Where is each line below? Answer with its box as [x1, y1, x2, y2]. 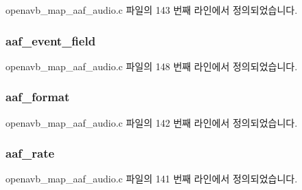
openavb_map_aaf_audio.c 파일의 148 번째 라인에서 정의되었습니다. [5, 59, 298, 73]
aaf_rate [5, 145, 55, 162]
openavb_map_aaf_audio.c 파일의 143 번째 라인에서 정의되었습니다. [5, 3, 298, 17]
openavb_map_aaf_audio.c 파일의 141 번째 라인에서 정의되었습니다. [5, 171, 298, 186]
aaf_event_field [5, 32, 96, 49]
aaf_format [5, 88, 70, 105]
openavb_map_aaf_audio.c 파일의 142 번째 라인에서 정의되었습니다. [5, 115, 298, 129]
